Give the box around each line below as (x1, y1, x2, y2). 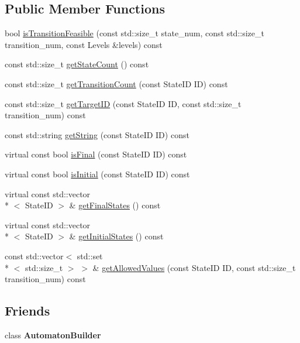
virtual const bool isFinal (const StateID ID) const (5, 148, 187, 160)
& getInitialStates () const (69, 230, 164, 242)
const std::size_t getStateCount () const (5, 58, 149, 70)
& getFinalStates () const (69, 199, 161, 211)
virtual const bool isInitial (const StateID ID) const (5, 167, 190, 180)
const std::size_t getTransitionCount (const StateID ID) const (5, 77, 228, 90)
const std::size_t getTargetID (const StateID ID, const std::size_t (5, 97, 242, 109)
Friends (5, 301, 50, 320)
